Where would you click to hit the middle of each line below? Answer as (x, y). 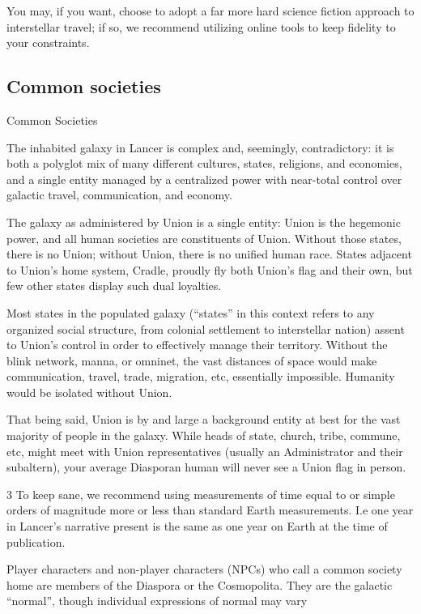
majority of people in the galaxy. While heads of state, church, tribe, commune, (204, 435)
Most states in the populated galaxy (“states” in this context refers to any (191, 312)
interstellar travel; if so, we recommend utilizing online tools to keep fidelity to (201, 26)
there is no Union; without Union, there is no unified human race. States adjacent (209, 254)
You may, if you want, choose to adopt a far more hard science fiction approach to (210, 11)
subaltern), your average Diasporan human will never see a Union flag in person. (206, 467)
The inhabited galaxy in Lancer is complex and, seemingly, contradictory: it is (200, 147)
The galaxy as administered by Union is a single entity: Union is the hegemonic (204, 222)
